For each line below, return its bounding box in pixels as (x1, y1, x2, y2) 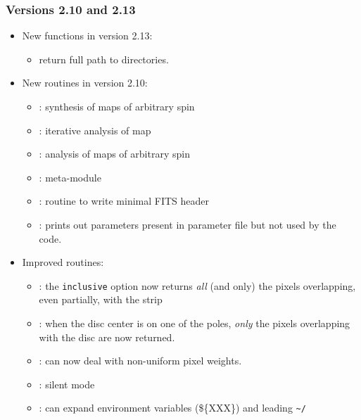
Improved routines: (22, 255, 104, 269)
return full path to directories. (39, 51, 169, 66)
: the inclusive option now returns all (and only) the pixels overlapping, (39, 278, 356, 293)
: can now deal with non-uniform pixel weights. (39, 353, 242, 368)
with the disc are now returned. (39, 329, 175, 344)
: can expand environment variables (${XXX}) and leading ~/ (39, 400, 306, 415)
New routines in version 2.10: (22, 75, 148, 90)
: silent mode (39, 376, 95, 391)
